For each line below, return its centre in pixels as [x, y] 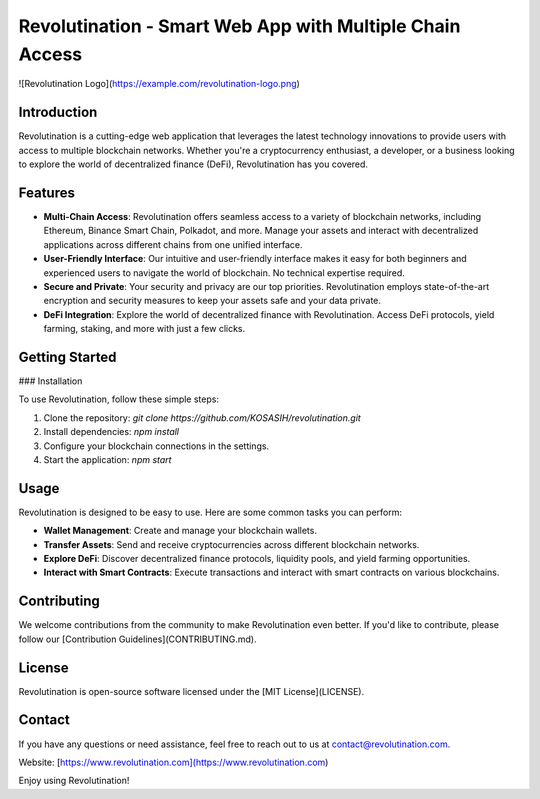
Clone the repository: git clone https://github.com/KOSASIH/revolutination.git [202, 417]
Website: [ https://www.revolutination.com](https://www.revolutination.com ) [173, 762]
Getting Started [67, 356]
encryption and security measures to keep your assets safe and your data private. [212, 301]
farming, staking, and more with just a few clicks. [144, 329]
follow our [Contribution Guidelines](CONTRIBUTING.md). [137, 639]
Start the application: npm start [107, 459]
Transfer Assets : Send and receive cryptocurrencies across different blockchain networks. [231, 544]
